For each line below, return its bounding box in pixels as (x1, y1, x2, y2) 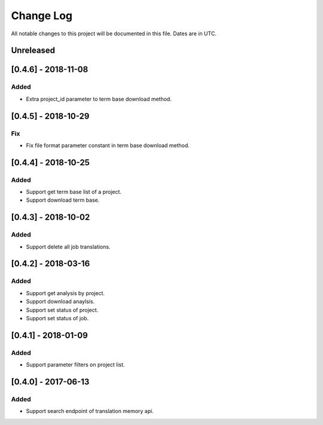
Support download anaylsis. (26, 298, 95, 305)
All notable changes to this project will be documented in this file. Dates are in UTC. (11, 30, 217, 37)
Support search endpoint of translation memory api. (26, 408, 154, 415)
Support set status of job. (26, 314, 89, 321)
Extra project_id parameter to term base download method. (26, 95, 172, 102)
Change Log (11, 9, 73, 22)
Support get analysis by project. (26, 289, 105, 296)
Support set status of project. (26, 306, 99, 314)
